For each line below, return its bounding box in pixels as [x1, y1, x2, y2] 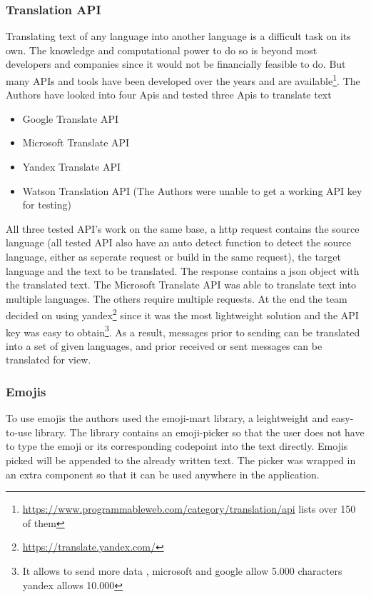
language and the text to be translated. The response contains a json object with [6, 263, 360, 278]
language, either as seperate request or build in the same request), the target [6, 249, 341, 264]
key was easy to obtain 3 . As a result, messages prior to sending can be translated [6, 322, 360, 339]
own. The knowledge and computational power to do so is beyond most [6, 42, 317, 57]
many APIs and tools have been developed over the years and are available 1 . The [6, 71, 360, 88]
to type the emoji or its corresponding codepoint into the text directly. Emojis [6, 438, 348, 453]
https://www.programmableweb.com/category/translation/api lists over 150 [22, 501, 356, 516]
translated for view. [6, 352, 91, 367]
